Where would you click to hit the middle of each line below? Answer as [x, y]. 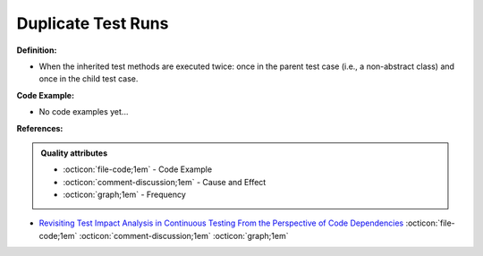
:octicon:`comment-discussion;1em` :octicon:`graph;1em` [184, 235]
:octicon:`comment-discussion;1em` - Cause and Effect [165, 182]
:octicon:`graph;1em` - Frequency [125, 195]
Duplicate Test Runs [93, 23]
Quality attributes [74, 153]
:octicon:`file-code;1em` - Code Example [138, 169]
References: [40, 128]
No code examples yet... [84, 112]
